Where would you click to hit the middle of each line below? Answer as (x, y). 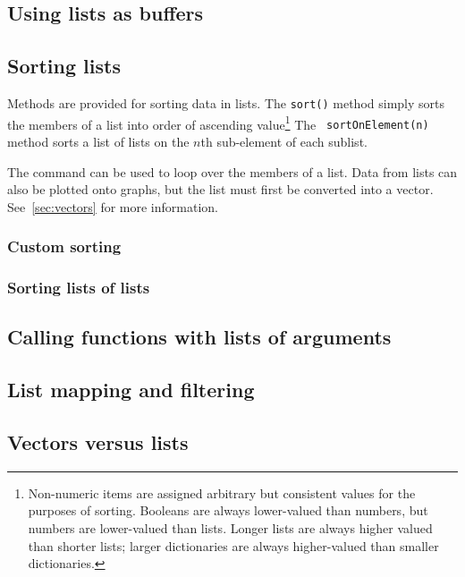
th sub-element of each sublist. (284, 141)
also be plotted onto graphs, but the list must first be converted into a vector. (220, 189)
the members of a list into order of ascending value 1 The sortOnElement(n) (218, 123)
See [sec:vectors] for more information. (113, 206)
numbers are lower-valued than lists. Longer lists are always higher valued (230, 527)
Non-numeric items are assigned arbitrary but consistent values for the (222, 492)
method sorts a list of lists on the (98, 141)
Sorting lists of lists (79, 288)
